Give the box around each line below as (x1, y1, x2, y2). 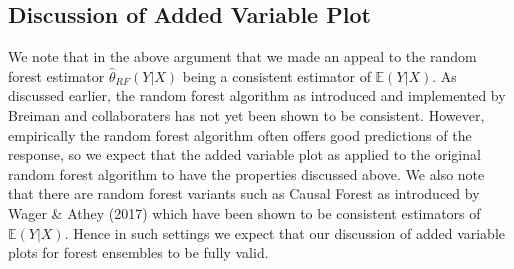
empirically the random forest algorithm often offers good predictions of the (8, 124, 472, 145)
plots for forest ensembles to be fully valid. (8, 242, 269, 263)
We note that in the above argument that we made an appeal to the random (8, 46, 477, 67)
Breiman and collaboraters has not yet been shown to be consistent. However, (8, 104, 485, 125)
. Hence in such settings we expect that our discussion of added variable (64, 222, 506, 243)
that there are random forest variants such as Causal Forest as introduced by (8, 183, 480, 204)
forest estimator (8, 65, 105, 86)
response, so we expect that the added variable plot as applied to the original (8, 144, 481, 165)
